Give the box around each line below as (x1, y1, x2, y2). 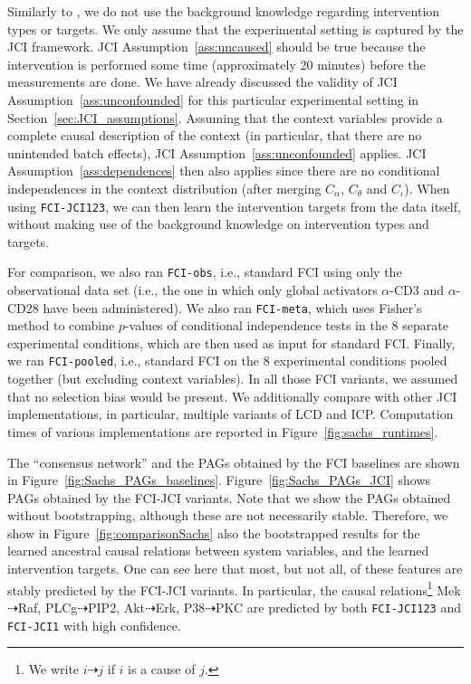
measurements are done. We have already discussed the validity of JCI (7, 72, 398, 91)
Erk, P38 (155, 597, 206, 616)
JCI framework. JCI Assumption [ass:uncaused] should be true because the (7, 37, 426, 56)
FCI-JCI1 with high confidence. (7, 615, 181, 634)
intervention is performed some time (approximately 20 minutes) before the (7, 54, 426, 73)
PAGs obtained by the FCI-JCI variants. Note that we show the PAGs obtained (7, 488, 451, 507)
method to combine (7, 316, 115, 335)
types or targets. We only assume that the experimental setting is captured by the (7, 19, 464, 38)
